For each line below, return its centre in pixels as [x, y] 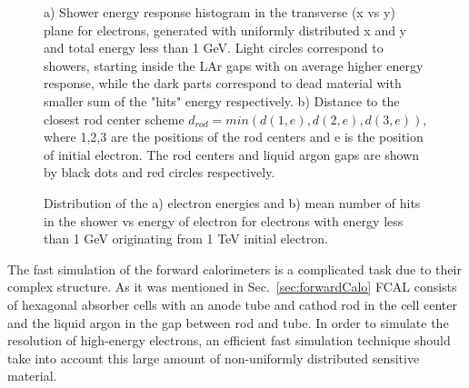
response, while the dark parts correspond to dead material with [223, 83]
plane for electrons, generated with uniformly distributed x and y [225, 30]
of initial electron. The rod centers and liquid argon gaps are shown [232, 154]
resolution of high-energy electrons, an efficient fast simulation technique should [229, 340]
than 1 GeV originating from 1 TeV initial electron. [186, 239]
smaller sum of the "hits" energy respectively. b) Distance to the [222, 100]
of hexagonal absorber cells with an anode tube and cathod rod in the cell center [232, 304]
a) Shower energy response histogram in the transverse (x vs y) [220, 12]
